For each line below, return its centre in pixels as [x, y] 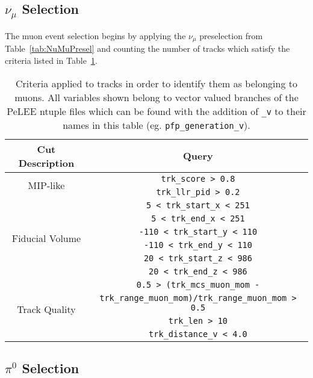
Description [46, 163]
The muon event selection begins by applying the [95, 35]
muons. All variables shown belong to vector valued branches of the [156, 97]
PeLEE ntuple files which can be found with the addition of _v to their [156, 111]
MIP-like [46, 185]
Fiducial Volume [46, 238]
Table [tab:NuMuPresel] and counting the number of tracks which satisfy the [147, 48]
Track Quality [46, 309]
